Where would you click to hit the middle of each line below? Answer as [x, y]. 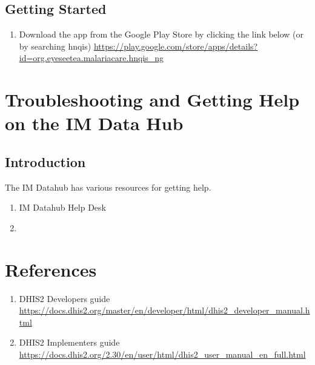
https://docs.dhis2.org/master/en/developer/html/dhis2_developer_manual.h [164, 310]
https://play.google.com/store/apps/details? [176, 46]
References [51, 269]
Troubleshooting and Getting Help [152, 100]
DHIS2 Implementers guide [69, 342]
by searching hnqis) [55, 46]
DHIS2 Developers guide [65, 298]
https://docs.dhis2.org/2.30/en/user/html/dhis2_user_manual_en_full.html [162, 354]
